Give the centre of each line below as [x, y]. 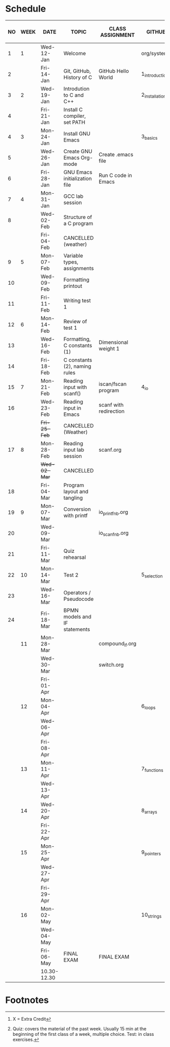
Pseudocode [78, 599]
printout [73, 286]
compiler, [75, 116]
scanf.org [110, 450]
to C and [74, 95]
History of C [78, 77]
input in [72, 408]
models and [77, 617]
